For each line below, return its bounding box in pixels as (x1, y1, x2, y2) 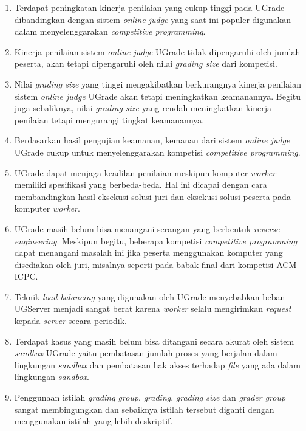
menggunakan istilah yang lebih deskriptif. (14, 415, 173, 427)
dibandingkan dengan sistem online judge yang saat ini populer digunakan (14, 13, 291, 26)
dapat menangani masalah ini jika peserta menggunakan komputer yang (14, 246, 283, 259)
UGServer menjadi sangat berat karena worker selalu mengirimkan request (14, 302, 291, 315)
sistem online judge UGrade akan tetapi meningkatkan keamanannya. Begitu (14, 89, 301, 102)
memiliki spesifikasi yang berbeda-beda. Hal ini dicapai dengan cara (14, 178, 267, 191)
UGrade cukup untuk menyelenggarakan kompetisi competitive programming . (14, 145, 301, 158)
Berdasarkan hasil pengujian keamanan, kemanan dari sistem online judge (14, 134, 290, 147)
